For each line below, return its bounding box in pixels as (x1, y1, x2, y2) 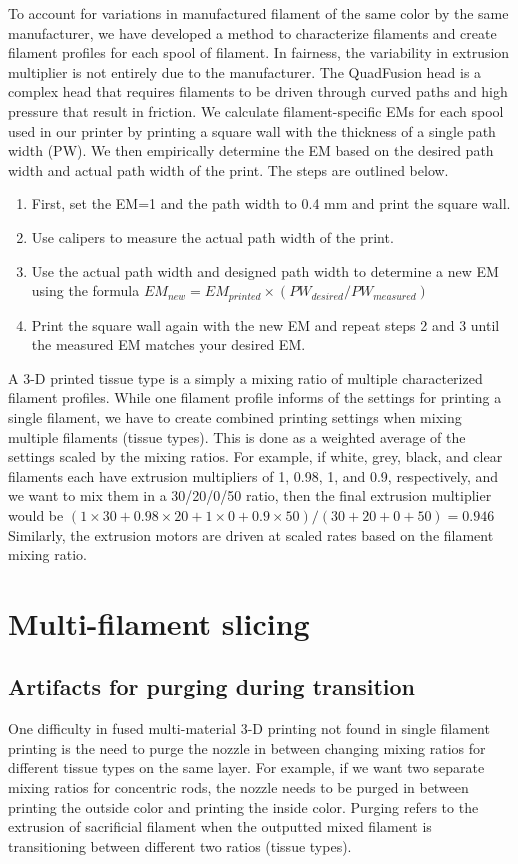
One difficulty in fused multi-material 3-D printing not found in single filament (8, 718, 490, 739)
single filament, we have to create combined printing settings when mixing (8, 406, 462, 427)
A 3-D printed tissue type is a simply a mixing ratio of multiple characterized (8, 367, 483, 388)
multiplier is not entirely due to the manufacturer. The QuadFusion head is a (8, 61, 482, 82)
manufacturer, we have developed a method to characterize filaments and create (8, 22, 497, 43)
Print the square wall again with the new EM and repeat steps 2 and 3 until (31, 314, 500, 335)
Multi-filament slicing (8, 602, 310, 643)
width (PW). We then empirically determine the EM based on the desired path (8, 140, 494, 161)
